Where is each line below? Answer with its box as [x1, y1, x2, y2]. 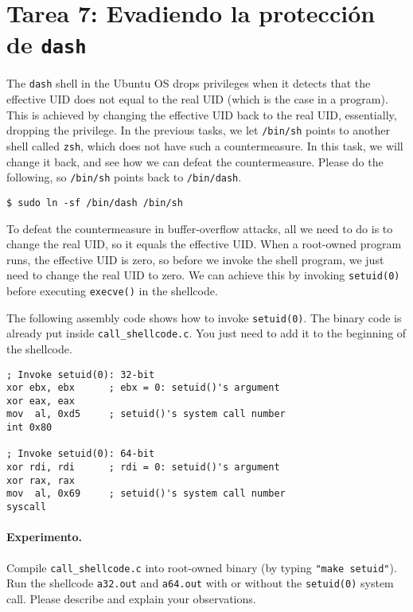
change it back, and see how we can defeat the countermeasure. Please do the [6, 153, 384, 170]
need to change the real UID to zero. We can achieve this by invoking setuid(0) [6, 267, 400, 283]
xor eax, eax [6, 395, 75, 407]
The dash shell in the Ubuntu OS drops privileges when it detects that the [6, 75, 371, 92]
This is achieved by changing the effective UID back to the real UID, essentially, [6, 106, 397, 123]
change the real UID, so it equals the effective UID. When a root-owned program [6, 236, 402, 252]
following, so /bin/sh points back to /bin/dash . [6, 169, 242, 185]
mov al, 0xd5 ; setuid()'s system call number [6, 408, 286, 420]
